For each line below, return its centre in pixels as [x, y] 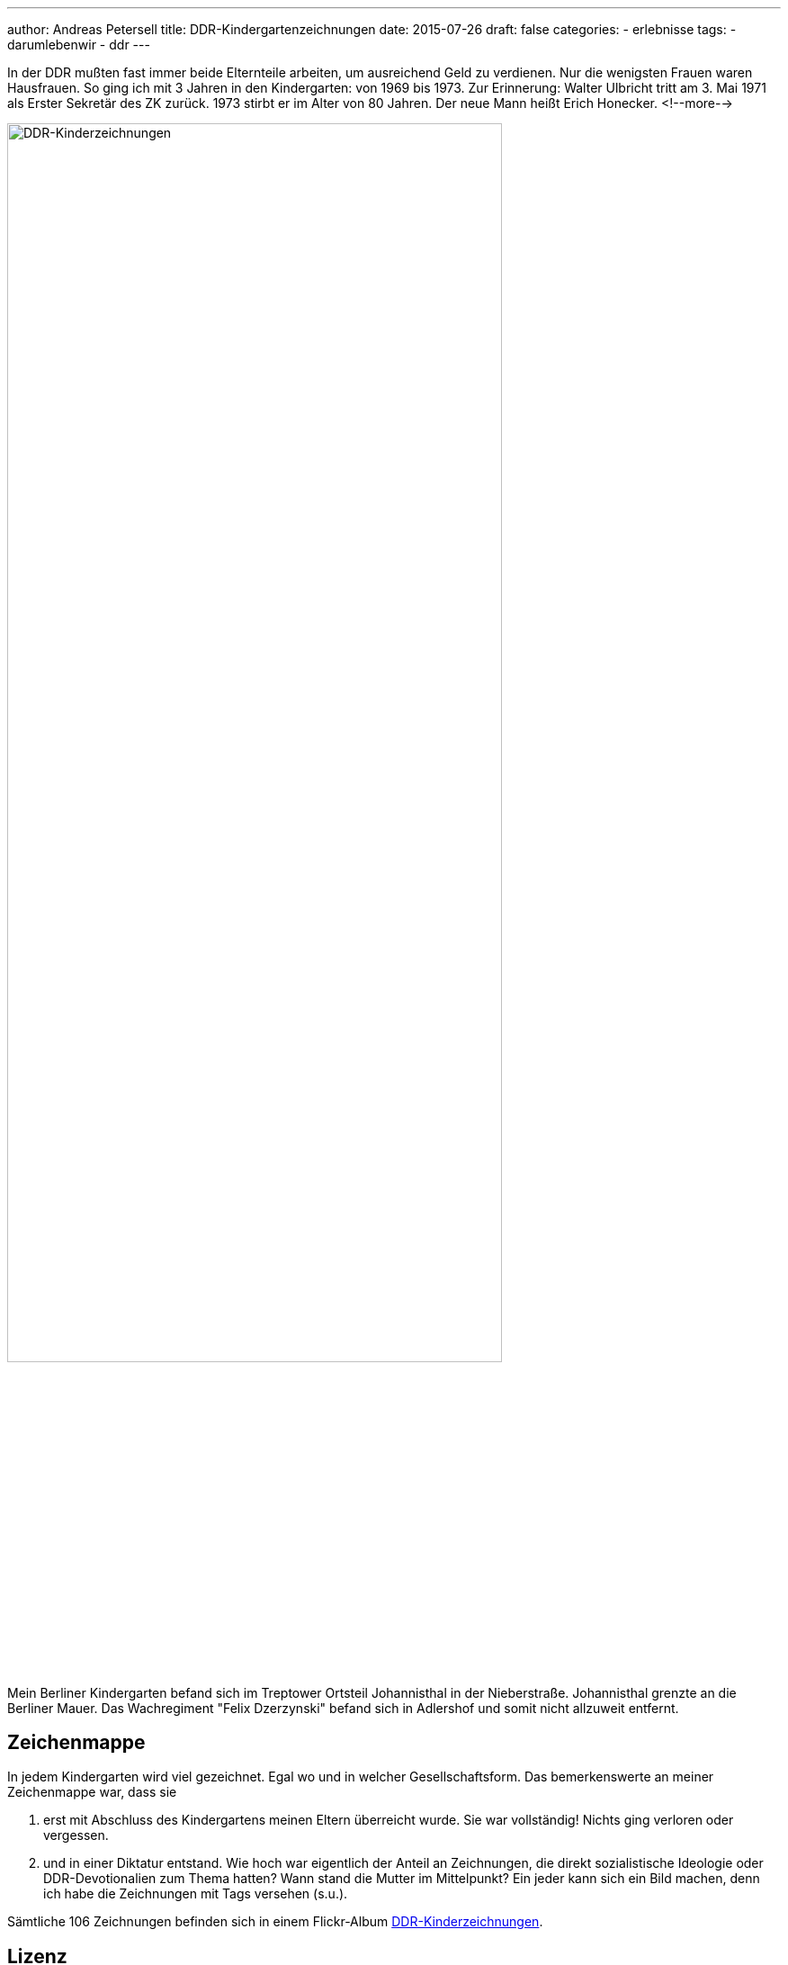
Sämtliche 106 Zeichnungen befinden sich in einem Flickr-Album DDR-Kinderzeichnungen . [275, 1922]
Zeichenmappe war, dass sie [92, 1792]
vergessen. [76, 1835]
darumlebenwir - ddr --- [79, 45]
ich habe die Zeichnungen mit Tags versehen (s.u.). [196, 1894]
